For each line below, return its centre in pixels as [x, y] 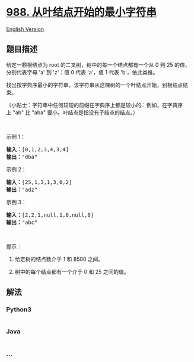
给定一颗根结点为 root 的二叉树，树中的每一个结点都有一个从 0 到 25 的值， [98, 65]
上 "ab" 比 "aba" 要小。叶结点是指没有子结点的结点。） [72, 112]
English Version [25, 29]
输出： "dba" [22, 157]
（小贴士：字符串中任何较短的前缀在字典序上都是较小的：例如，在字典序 [94, 105]
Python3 [19, 310]
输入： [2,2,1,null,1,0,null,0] [50, 215]
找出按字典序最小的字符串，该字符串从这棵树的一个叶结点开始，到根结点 [94, 85]
